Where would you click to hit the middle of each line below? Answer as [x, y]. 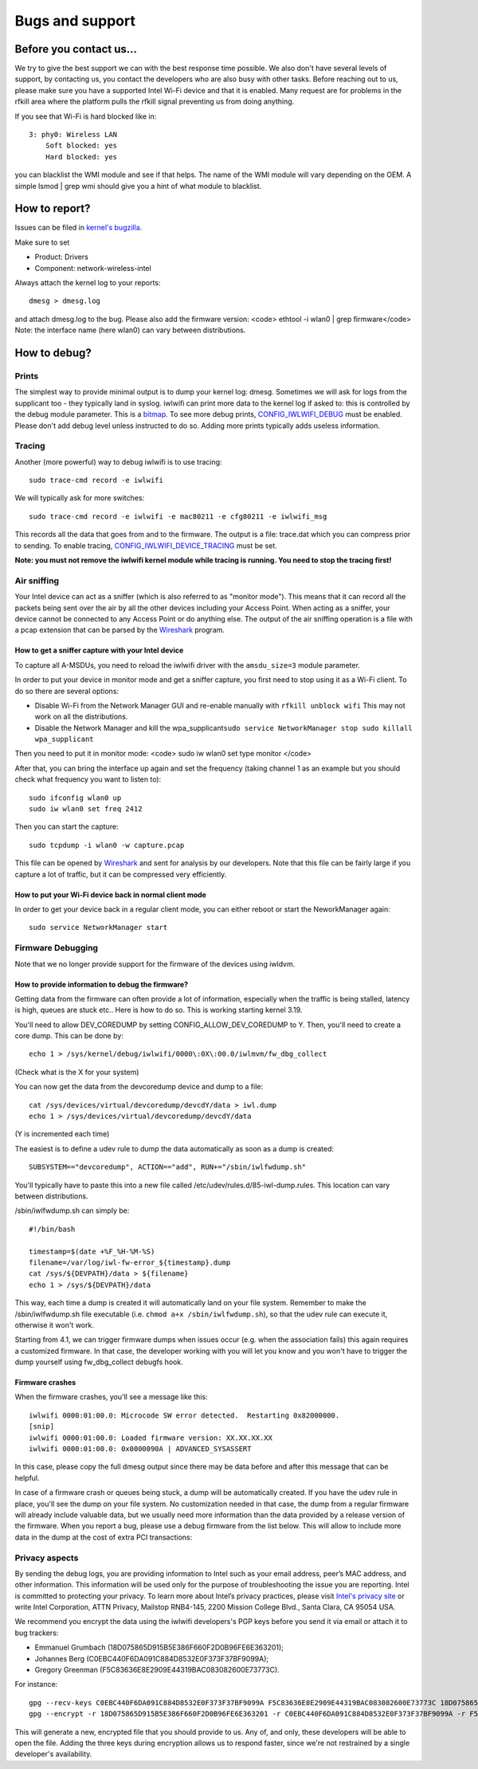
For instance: [36, 1685]
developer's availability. [53, 1754]
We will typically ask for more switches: [80, 498]
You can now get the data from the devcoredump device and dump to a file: [139, 1087]
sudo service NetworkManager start [98, 928]
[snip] [42, 1427]
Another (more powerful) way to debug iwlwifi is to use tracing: [118, 461]
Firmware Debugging [57, 948]
